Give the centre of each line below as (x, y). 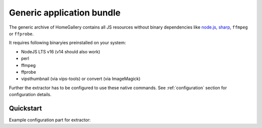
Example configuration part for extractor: (50, 120)
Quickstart (25, 108)
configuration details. (30, 95)
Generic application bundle (65, 13)
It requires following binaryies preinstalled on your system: (67, 43)
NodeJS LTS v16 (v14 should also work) (61, 51)
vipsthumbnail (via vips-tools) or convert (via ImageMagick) (81, 79)
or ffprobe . (21, 33)
